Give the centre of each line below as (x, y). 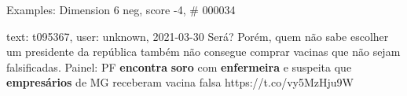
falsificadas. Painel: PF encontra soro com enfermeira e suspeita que (179, 66)
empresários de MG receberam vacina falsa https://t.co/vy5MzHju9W (180, 82)
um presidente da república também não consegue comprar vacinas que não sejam (203, 52)
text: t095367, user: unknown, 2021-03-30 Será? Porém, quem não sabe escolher (198, 36)
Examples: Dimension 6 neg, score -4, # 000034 (121, 9)
